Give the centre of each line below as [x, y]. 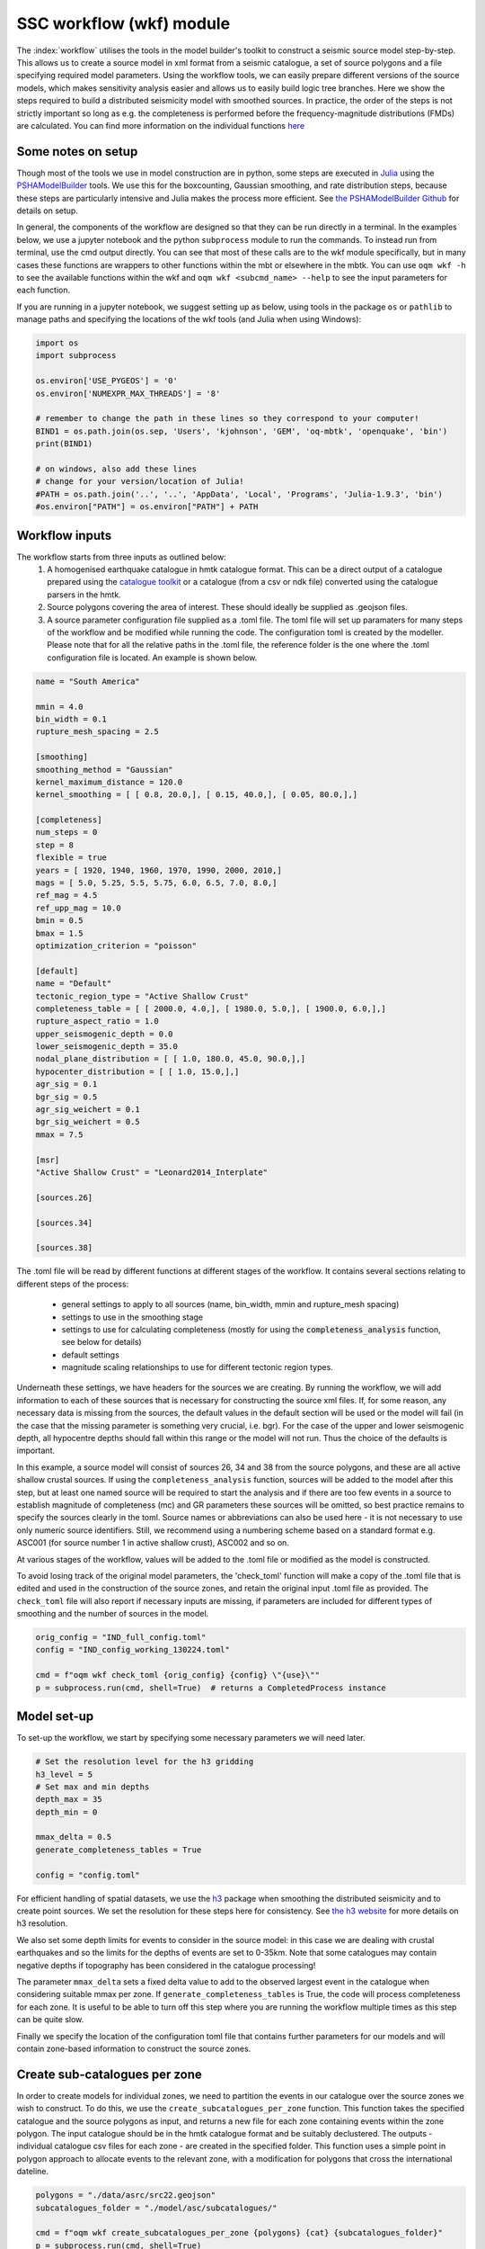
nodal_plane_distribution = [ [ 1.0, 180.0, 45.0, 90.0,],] [171, 1059]
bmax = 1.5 [59, 933]
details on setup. [47, 211]
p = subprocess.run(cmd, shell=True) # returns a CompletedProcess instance [211, 1688]
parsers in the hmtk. [84, 595]
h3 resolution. [42, 1923]
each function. [44, 290]
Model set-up [55, 1717]
